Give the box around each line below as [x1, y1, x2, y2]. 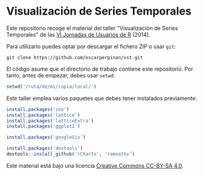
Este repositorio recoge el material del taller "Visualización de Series [6, 24, 179, 32]
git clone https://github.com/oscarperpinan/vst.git [6, 54, 143, 60]
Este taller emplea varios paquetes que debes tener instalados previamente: [6, 95, 198, 102]
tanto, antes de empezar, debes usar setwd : [6, 71, 115, 79]
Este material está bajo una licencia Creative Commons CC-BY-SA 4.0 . [6, 162, 184, 169]
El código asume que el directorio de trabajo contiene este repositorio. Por [6, 65, 193, 73]
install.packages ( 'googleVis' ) [6, 134, 86, 141]
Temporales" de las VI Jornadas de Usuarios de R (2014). [6, 30, 151, 38]
